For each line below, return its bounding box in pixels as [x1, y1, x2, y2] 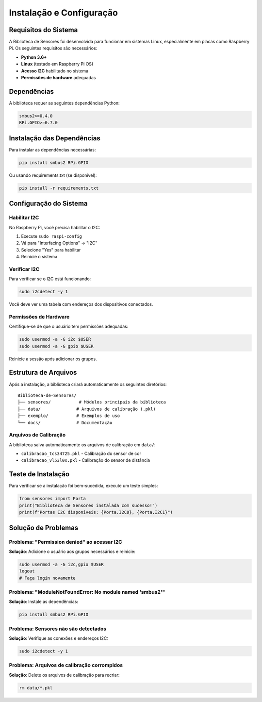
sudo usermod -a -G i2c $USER [19, 336, 91, 342]
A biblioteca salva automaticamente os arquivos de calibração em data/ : [9, 442, 156, 448]
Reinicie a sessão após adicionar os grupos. [9, 356, 97, 362]
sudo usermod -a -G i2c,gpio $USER [19, 561, 104, 567]
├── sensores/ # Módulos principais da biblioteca [17, 400, 166, 405]
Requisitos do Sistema [9, 26, 78, 34]
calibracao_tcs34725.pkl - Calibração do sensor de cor [21, 451, 142, 456]
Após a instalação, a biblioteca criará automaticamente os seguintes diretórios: [9, 381, 167, 387]
